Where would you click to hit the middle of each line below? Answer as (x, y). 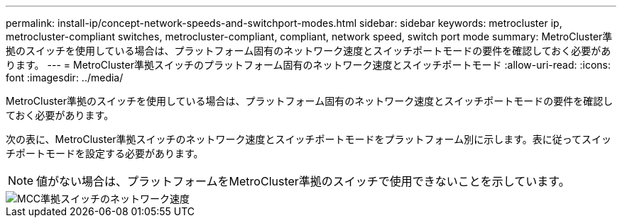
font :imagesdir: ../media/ (65, 78)
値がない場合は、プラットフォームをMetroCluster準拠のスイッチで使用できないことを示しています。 (303, 181)
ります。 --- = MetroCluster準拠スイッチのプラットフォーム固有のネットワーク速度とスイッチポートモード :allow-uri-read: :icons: (308, 65)
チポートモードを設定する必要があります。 (105, 153)
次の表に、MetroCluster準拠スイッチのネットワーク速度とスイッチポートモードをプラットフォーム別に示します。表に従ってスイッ (309, 139)
